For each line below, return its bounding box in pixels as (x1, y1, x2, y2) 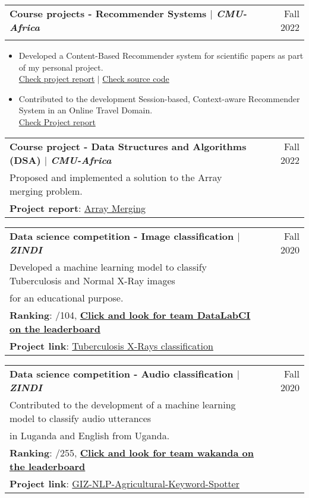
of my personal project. (18, 61, 103, 73)
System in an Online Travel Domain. (18, 104, 153, 116)
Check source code (102, 72, 169, 85)
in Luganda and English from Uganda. (10, 428, 170, 442)
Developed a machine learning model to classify (10, 259, 207, 274)
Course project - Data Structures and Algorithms (10, 139, 247, 153)
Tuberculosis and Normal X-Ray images (10, 273, 175, 287)
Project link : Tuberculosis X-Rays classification (10, 338, 213, 353)
